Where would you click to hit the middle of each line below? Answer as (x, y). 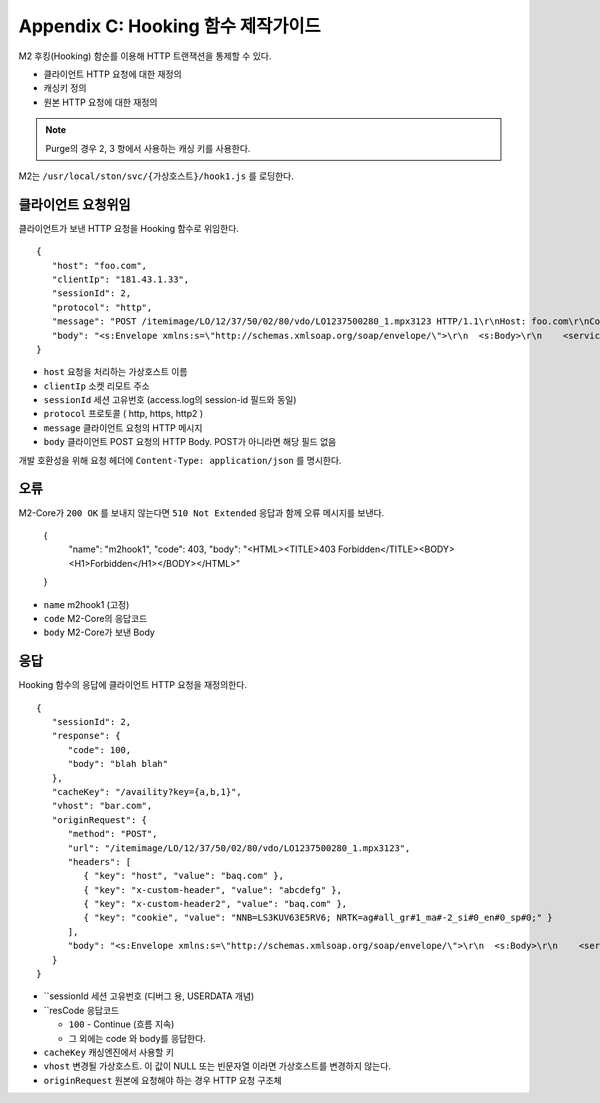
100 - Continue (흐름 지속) (121, 1024)
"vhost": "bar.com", (102, 806)
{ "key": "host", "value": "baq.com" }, (184, 876)
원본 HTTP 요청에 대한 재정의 (100, 102)
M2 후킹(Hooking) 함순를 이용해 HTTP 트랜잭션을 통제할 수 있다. (145, 56)
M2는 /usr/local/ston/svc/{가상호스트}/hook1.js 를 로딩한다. (156, 176)
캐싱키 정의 (65, 88)
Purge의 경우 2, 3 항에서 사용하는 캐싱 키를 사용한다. (148, 148)
